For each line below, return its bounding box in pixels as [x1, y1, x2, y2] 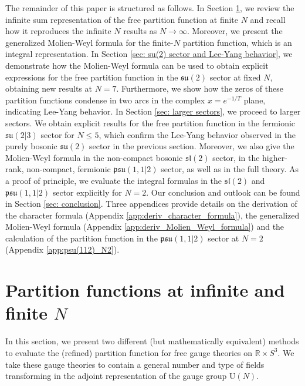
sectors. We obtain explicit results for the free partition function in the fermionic [5, 116, 296, 129]
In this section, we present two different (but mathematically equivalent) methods [5, 335, 299, 347]
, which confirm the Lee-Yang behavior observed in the [99, 128, 296, 140]
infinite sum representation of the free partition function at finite [5, 13, 239, 25]
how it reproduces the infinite [5, 25, 111, 37]
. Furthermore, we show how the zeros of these [116, 82, 283, 95]
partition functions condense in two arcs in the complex [5, 93, 205, 106]
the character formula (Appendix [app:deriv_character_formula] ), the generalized [5, 209, 300, 221]
